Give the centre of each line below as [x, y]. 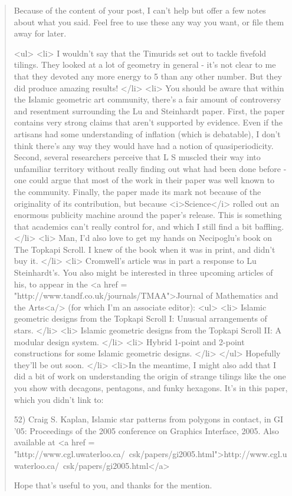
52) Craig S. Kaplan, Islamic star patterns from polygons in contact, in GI [149, 419]
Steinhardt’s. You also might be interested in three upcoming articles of [143, 272]
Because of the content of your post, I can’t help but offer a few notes [140, 10]
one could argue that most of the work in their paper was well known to [144, 180]
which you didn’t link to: [59, 399]
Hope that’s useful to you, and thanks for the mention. [113, 485]
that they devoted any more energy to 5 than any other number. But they [148, 76]
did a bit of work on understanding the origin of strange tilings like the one [150, 376]
